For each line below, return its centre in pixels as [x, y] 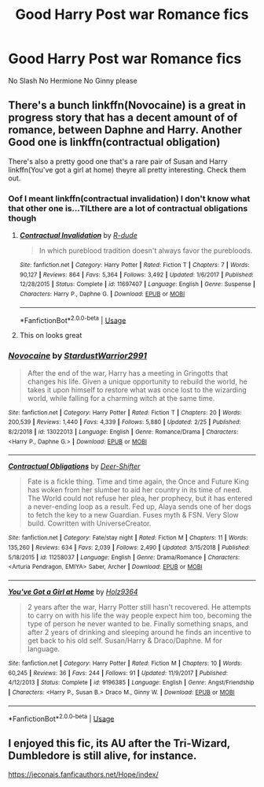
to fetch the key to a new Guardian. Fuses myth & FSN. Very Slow [133, 515]
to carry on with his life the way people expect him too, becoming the [139, 615]
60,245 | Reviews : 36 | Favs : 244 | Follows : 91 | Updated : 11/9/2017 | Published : [118, 673]
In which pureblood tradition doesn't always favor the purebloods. [146, 251]
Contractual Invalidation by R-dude [78, 236]
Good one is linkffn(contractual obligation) [114, 142]
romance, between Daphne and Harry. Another [125, 130]
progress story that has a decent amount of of [123, 118]
